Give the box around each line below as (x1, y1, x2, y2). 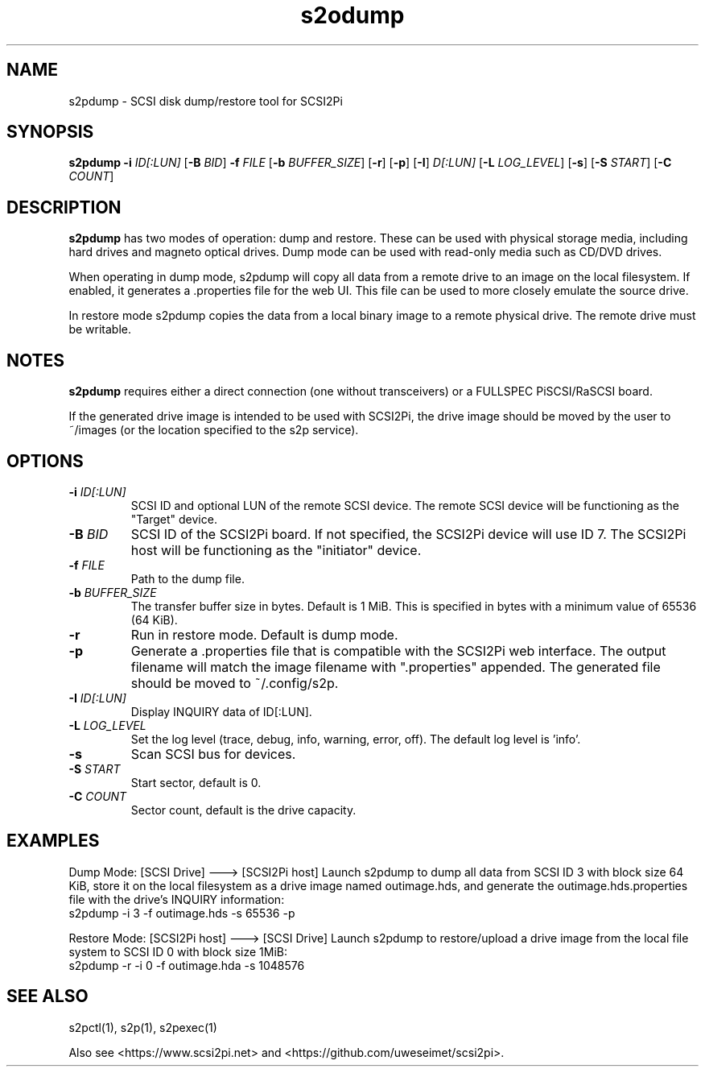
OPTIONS (6, 450, 84, 471)
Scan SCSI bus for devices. (130, 745, 296, 762)
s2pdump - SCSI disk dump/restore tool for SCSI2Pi (68, 93, 343, 108)
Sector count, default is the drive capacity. (130, 802, 357, 817)
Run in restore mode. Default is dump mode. (130, 626, 398, 643)
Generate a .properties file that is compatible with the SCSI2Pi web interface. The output (130, 642, 666, 659)
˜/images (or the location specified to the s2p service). (68, 423, 359, 437)
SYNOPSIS (6, 122, 94, 143)
